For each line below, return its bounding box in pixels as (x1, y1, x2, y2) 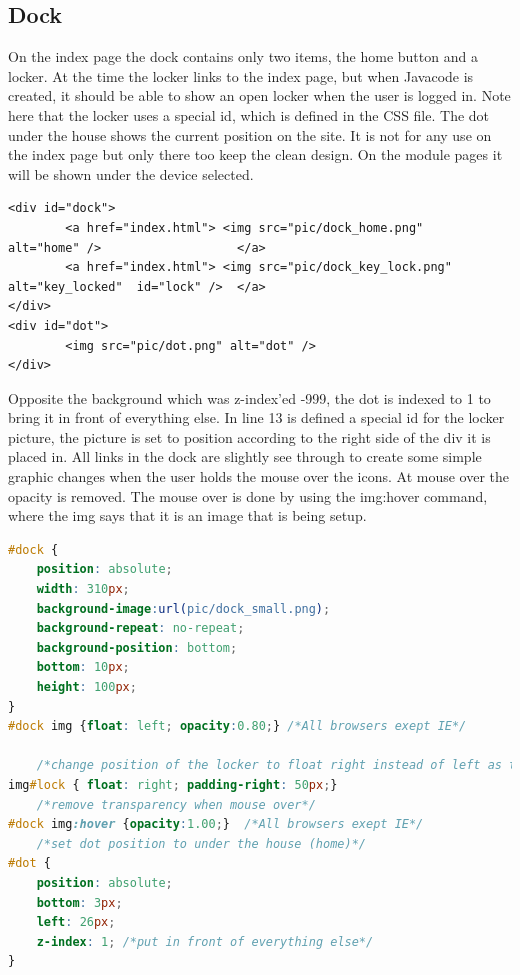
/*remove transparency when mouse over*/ (36, 797, 316, 812)
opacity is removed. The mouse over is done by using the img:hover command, (8, 485, 488, 506)
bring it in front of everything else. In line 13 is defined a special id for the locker (8, 407, 505, 428)
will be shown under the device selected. (8, 163, 254, 184)
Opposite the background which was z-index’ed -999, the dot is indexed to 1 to (8, 387, 491, 408)
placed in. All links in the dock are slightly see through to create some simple (8, 446, 482, 467)
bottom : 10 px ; (36, 660, 130, 675)
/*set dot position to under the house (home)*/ (36, 836, 366, 851)
